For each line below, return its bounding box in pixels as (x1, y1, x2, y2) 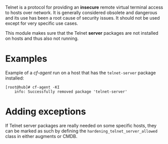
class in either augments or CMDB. (5, 133, 78, 139)
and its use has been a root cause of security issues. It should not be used (5, 15, 160, 21)
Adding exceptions (5, 106, 86, 117)
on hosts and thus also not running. (5, 35, 79, 41)
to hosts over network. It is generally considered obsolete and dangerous (5, 10, 157, 16)
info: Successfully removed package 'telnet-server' (14, 89, 128, 94)
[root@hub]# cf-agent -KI (5, 85, 60, 90)
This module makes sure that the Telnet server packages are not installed (5, 30, 159, 36)
